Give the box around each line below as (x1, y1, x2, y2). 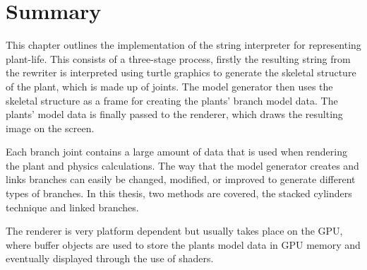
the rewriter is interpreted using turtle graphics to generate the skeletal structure (6, 65, 356, 80)
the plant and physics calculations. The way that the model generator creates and (6, 158, 359, 172)
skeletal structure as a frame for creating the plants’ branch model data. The (6, 93, 338, 107)
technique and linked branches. (6, 199, 139, 214)
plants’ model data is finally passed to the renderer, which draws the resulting (6, 107, 343, 122)
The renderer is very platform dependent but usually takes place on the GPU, (6, 223, 343, 238)
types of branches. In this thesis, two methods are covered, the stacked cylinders (6, 186, 352, 201)
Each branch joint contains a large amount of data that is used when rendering (6, 144, 347, 159)
